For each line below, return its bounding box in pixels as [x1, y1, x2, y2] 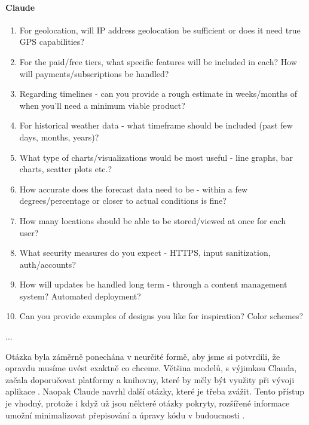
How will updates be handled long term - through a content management [19, 278, 287, 291]
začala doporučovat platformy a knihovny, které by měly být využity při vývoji [5, 373, 295, 386]
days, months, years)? [19, 130, 99, 143]
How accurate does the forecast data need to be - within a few [19, 182, 248, 195]
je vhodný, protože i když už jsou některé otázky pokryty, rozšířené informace [5, 397, 290, 409]
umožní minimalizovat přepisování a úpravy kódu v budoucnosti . [5, 408, 245, 421]
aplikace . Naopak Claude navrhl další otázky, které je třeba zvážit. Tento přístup [5, 385, 305, 398]
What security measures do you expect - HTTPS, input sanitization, [19, 246, 271, 259]
